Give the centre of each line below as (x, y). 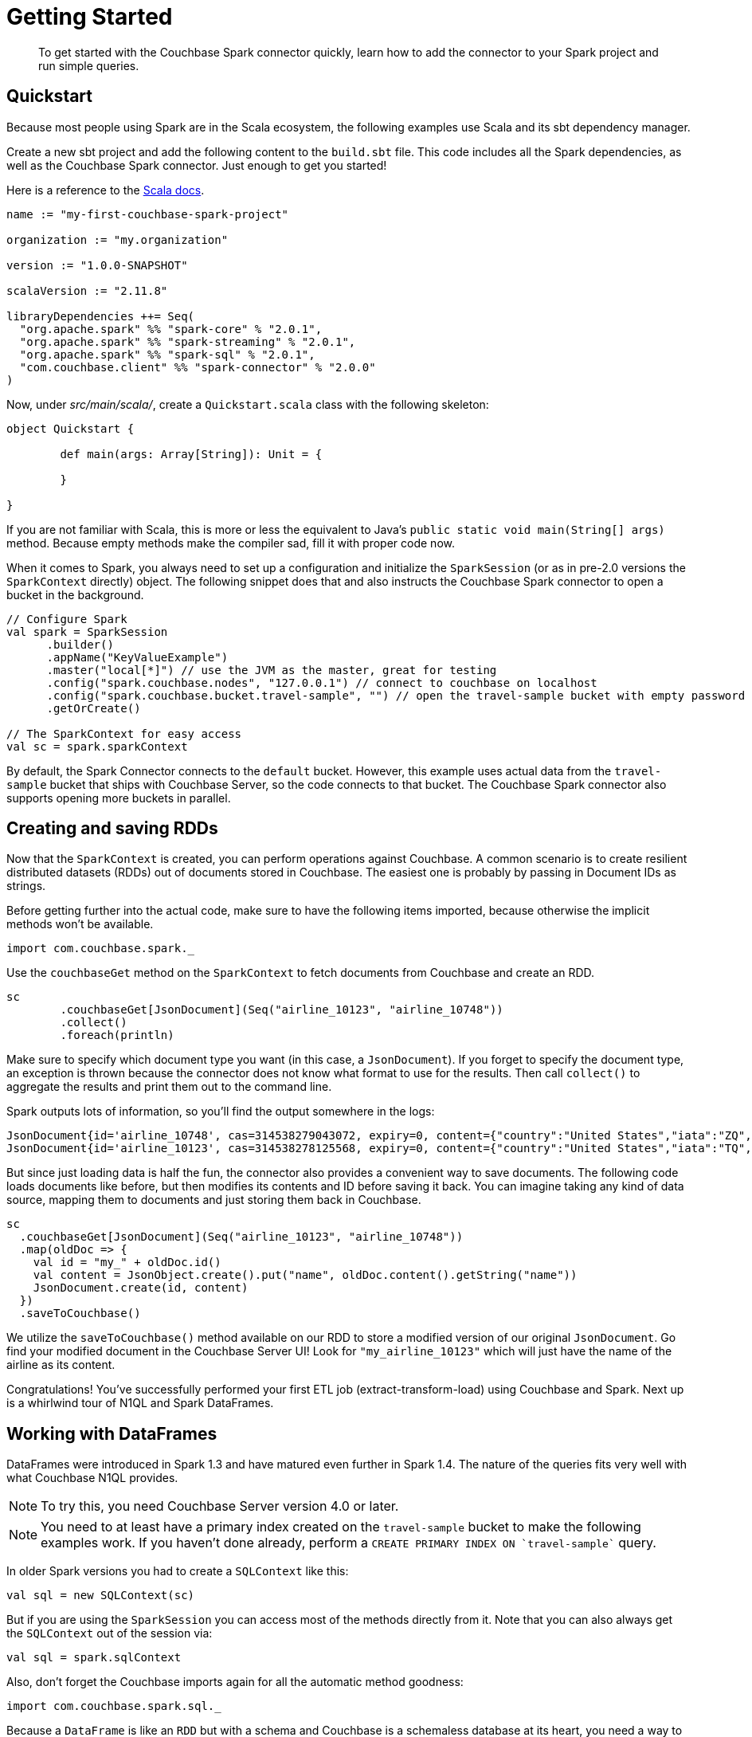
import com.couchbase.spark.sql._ (114, 1706)
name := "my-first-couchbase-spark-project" (148, 214)
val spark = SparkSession (87, 631)
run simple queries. (89, 65)
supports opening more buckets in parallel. (119, 798)
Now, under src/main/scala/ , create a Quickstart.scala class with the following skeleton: (248, 404)
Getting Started (90, 17)
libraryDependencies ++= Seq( (101, 316)
